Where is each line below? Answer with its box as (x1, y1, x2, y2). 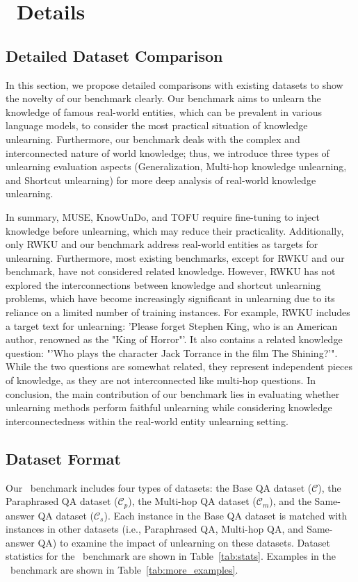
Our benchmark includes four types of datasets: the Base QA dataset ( (6, 480, 312, 494)
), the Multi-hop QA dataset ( (128, 494, 257, 508)
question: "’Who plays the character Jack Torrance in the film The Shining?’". (6, 345, 338, 360)
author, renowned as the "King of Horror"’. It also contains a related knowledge (6, 332, 343, 347)
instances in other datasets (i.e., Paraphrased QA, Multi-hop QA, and (6, 522, 304, 536)
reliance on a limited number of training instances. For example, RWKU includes (6, 305, 350, 319)
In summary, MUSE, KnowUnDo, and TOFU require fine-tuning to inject (6, 209, 320, 224)
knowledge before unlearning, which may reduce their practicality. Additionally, (6, 223, 344, 238)
